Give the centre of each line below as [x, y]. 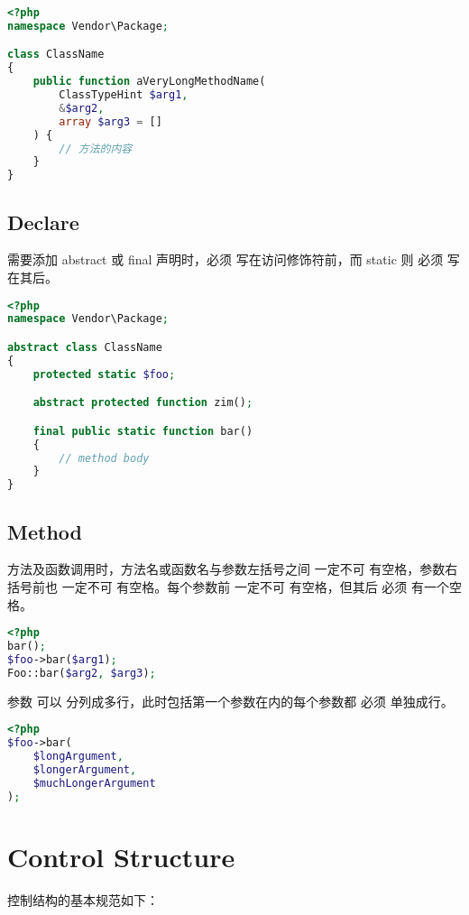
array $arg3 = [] [110, 121]
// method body [104, 458]
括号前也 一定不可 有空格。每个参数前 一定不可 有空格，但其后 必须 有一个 [228, 586]
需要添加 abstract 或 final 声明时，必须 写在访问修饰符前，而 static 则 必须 [225, 259]
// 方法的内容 [96, 148]
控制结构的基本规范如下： [83, 899]
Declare [43, 222]
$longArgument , [78, 756]
